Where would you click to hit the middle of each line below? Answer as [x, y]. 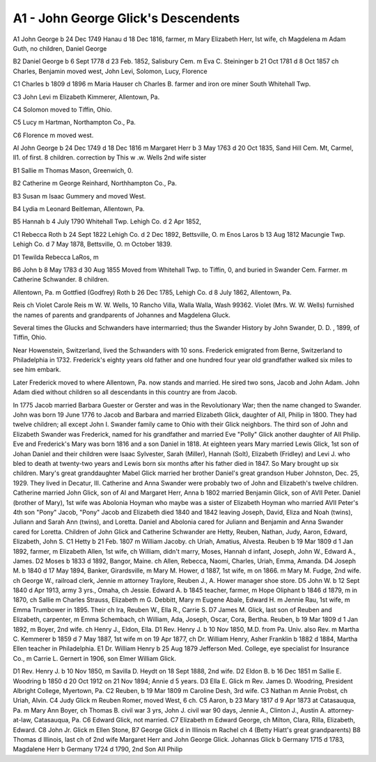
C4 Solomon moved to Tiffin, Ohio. [63, 109]
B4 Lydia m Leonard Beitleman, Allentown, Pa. [79, 209]
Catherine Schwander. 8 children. [61, 279]
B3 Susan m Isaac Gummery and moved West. [79, 196]
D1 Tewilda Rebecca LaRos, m [56, 257]
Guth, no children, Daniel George [60, 48]
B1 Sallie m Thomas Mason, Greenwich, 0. [73, 170]
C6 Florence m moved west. [53, 135]
